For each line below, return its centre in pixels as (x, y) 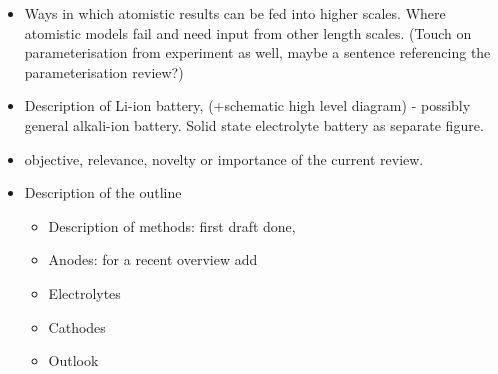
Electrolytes (84, 292)
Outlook (73, 360)
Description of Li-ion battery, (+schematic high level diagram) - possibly (247, 105)
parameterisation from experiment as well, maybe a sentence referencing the (257, 52)
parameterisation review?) (104, 71)
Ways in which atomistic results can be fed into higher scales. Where (235, 13)
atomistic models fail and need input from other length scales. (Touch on (248, 32)
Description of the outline (103, 192)
